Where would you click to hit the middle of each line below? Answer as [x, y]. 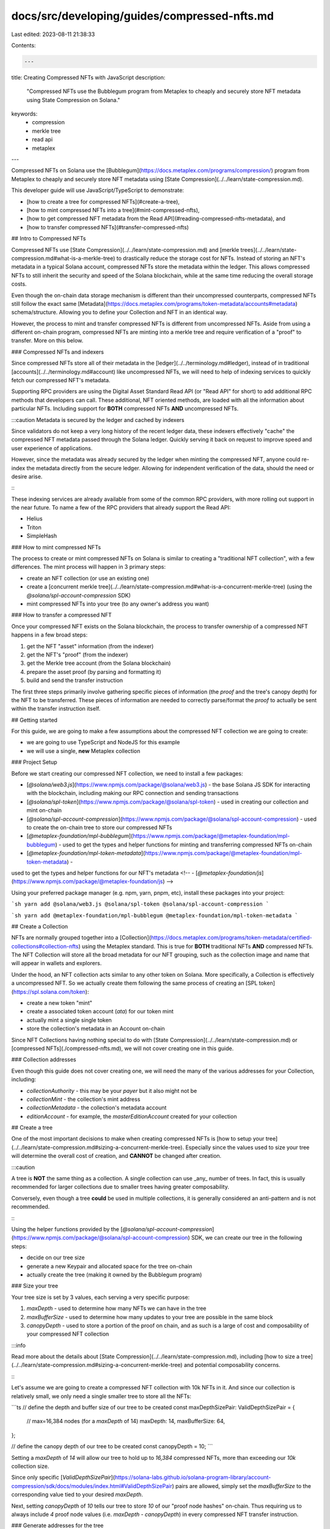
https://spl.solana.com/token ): [51, 991]
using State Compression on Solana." [73, 100]
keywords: [24, 114]
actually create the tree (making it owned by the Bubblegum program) [114, 1275]
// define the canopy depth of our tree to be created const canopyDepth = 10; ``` [112, 1446]
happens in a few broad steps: [50, 635]
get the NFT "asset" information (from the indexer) [90, 646]
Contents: [24, 45]
